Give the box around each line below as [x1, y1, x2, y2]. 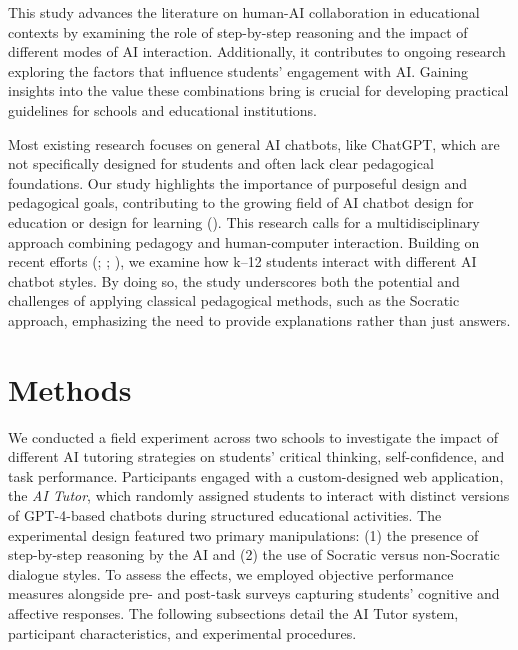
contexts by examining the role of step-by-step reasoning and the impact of [8, 21, 468, 42]
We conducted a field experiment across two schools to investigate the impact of [8, 426, 499, 447]
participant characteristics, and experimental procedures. [8, 622, 357, 643]
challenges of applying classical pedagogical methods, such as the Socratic [8, 290, 460, 311]
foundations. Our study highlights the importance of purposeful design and [8, 172, 468, 193]
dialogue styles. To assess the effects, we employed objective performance [8, 563, 454, 584]
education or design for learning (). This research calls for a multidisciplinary [8, 211, 480, 232]
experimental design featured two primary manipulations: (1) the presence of [8, 524, 479, 545]
